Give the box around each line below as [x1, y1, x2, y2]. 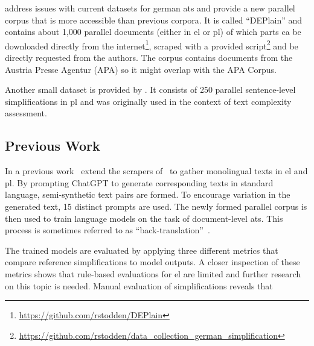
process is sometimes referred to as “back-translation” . [5, 224, 210, 236]
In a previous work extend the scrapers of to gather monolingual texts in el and [5, 165, 308, 177]
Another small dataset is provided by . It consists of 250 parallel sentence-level [5, 83, 296, 96]
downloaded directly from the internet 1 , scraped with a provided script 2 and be [5, 37, 298, 52]
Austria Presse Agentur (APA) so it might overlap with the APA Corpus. [5, 63, 277, 75]
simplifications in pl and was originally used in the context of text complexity [5, 95, 292, 107]
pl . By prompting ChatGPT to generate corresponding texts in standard [5, 176, 274, 189]
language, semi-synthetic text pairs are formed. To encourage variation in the [5, 188, 290, 201]
